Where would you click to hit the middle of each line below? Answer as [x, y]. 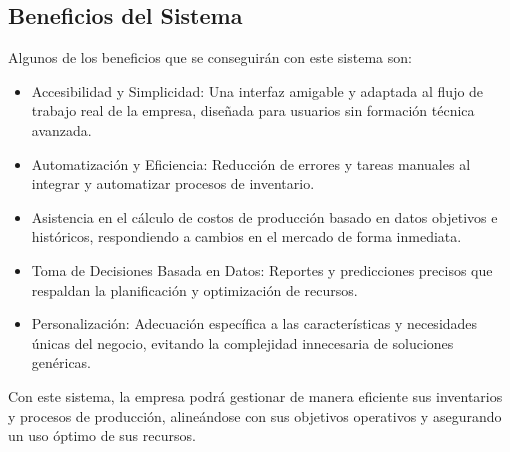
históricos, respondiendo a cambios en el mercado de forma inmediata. [246, 236]
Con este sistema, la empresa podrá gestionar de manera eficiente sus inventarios [255, 395]
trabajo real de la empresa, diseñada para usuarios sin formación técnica [253, 110]
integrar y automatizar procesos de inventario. [173, 183]
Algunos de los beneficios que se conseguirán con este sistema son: [210, 57]
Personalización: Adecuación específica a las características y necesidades [254, 323]
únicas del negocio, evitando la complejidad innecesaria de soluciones [242, 342]
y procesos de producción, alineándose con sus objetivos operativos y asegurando [255, 415]
